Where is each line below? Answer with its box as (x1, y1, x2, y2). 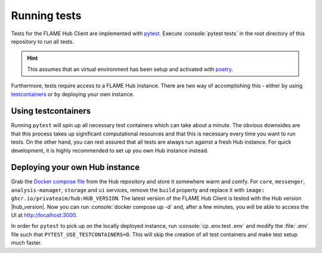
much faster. (11, 239, 42, 246)
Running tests (11, 9, 82, 22)
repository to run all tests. (11, 38, 75, 45)
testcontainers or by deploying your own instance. (11, 90, 134, 98)
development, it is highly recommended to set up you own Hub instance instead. (11, 147, 209, 154)
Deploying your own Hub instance (11, 162, 140, 172)
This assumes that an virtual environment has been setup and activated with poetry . (27, 66, 234, 73)
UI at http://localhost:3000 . (11, 212, 78, 219)
